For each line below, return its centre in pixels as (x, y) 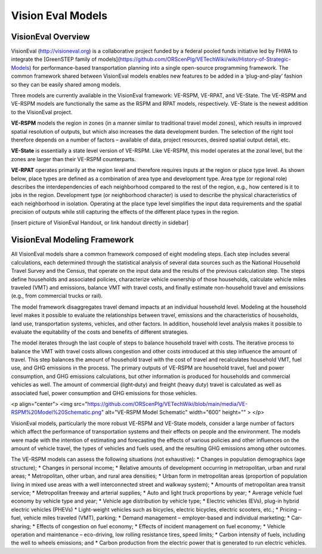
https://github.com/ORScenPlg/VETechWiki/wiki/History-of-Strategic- (205, 59)
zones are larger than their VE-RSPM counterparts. (74, 159)
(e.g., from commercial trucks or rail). (57, 296)
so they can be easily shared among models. (66, 84)
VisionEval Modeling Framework (72, 240)
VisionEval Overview (50, 37)
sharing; (21, 526)
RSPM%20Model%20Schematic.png (56, 413)
